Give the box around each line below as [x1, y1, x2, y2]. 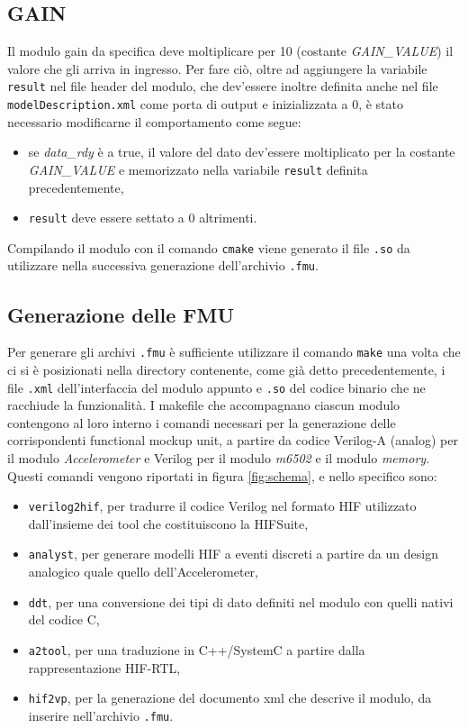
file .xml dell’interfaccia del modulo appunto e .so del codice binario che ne [7, 378, 426, 396]
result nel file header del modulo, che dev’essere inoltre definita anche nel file [7, 77, 438, 96]
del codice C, [28, 610, 100, 629]
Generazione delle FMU [7, 300, 234, 328]
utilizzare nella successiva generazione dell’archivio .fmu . [7, 256, 319, 275]
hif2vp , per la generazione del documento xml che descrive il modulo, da [28, 688, 432, 707]
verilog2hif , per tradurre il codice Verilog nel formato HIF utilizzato [28, 496, 417, 515]
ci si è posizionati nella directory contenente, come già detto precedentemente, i [7, 359, 445, 378]
